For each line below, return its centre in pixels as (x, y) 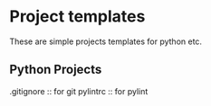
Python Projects (56, 70)
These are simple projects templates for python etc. (105, 41)
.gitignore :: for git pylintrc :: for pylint (79, 91)
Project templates (77, 17)
